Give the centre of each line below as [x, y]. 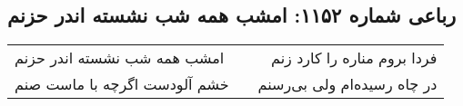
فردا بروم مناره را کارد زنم [354, 58]
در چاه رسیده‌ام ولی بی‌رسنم [347, 84]
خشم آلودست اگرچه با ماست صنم [122, 84]
